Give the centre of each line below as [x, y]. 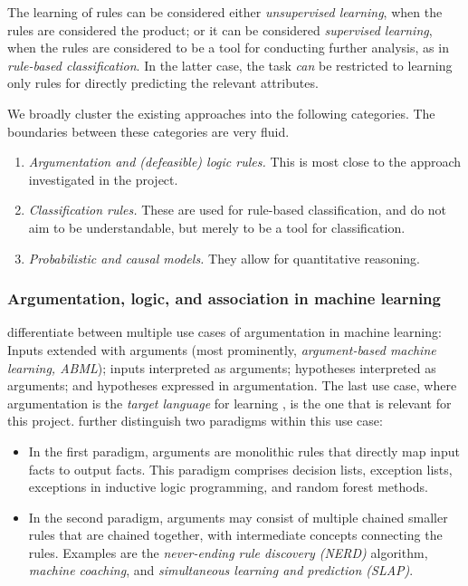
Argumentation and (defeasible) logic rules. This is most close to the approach [245, 162]
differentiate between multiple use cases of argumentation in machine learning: [224, 332]
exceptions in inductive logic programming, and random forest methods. [228, 487]
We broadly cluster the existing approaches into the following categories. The [221, 113]
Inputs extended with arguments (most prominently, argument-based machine [222, 349]
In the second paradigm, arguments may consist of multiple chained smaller [238, 517]
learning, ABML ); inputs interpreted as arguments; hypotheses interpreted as [222, 367]
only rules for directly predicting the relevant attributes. [163, 83]
